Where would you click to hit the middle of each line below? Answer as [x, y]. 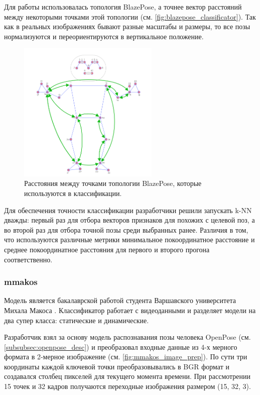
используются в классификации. [73, 193]
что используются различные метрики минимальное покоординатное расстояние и [129, 239]
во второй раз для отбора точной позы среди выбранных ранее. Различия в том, [126, 229]
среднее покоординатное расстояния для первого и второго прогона [107, 249]
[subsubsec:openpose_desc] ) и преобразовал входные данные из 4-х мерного [121, 347]
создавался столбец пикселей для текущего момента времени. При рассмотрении [127, 376]
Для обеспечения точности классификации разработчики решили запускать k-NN [128, 210]
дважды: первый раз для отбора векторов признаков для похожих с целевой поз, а [129, 220]
